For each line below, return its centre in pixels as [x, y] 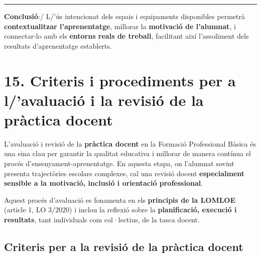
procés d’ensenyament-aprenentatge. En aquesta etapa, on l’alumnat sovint [119, 163]
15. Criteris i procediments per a [120, 80]
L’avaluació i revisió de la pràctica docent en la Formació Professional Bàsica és [130, 143]
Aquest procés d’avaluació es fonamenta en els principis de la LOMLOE [120, 200]
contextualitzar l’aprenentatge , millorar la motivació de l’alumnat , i [120, 26]
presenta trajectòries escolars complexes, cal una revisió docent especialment [124, 173]
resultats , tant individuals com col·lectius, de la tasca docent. [102, 220]
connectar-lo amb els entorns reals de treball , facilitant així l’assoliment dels [126, 36]
